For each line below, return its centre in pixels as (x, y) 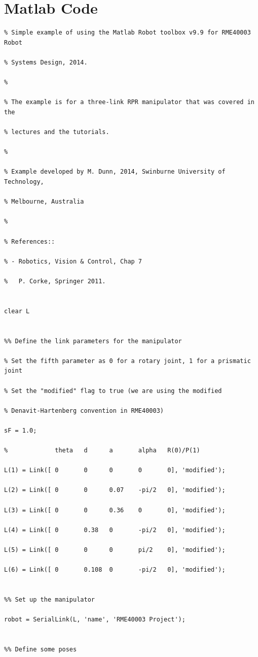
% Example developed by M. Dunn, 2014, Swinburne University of (115, 172)
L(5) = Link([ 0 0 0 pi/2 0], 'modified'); (115, 550)
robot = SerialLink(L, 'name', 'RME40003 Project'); (95, 620)
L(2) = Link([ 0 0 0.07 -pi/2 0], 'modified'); (115, 490)
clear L (17, 311)
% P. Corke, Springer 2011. (55, 281)
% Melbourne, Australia (44, 202)
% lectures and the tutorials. (57, 132)
